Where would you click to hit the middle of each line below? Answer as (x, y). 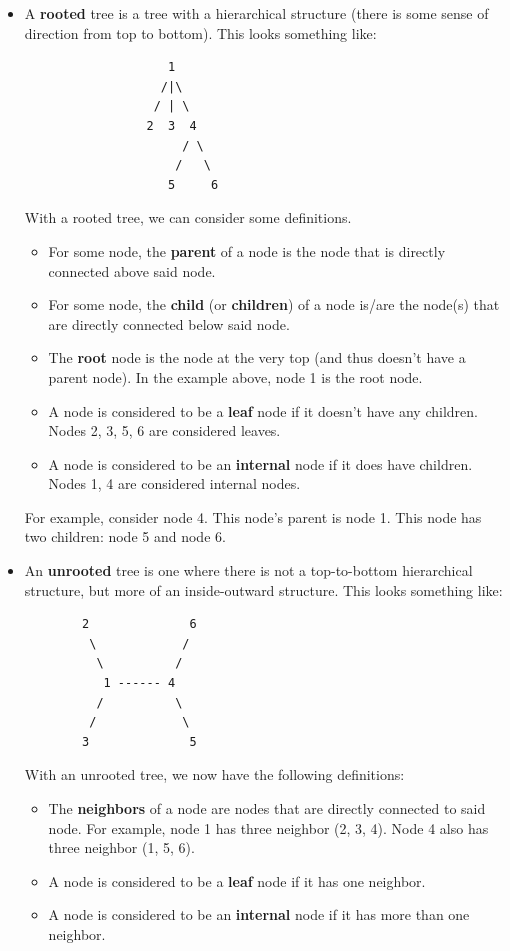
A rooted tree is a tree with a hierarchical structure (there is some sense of (256, 13)
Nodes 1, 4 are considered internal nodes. (174, 483)
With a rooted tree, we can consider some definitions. (188, 217)
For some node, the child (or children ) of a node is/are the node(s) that (274, 304)
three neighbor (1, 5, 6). (121, 847)
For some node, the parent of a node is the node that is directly (247, 250)
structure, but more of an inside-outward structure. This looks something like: (263, 589)
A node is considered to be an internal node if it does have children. (260, 463)
